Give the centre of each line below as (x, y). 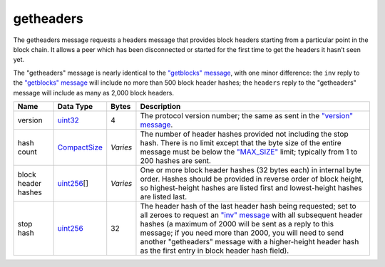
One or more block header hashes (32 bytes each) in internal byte (251, 169)
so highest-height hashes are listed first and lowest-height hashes (251, 187)
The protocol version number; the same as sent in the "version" (246, 115)
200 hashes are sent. (176, 160)
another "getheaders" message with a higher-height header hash (250, 241)
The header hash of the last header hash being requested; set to (248, 206)
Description (160, 106)
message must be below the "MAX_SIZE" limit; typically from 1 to (249, 152)
